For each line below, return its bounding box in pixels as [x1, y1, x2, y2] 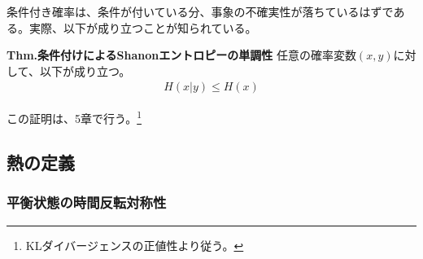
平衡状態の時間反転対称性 [7, 192, 167, 213]
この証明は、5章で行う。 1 [7, 108, 142, 127]
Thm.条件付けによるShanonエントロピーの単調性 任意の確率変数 [7, 46, 356, 64]
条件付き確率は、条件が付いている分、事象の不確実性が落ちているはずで [7, 3, 394, 20]
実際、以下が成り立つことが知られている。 [28, 19, 257, 36]
